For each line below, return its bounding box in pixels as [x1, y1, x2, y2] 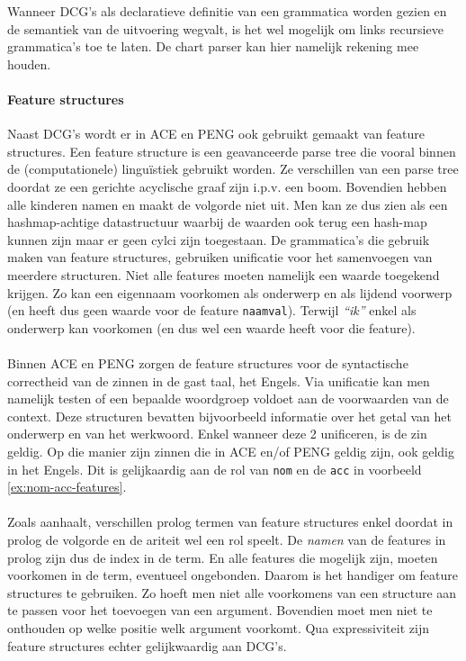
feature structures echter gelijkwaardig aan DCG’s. [7, 636, 287, 655]
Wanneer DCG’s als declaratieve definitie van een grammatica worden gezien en [7, 2, 447, 20]
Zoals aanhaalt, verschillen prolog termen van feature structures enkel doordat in [7, 512, 453, 531]
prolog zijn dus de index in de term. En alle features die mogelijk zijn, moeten [7, 548, 438, 566]
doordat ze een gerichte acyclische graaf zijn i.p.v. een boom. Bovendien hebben [7, 177, 447, 195]
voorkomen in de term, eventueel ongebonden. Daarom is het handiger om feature [7, 566, 458, 584]
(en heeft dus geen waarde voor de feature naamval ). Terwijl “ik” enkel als [7, 301, 417, 320]
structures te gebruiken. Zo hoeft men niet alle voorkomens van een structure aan [7, 583, 457, 602]
